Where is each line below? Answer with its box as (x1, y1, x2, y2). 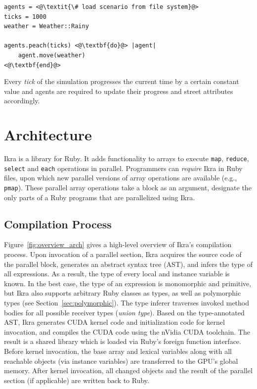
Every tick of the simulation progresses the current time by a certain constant (4, 76, 239, 86)
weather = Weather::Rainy (4, 23, 89, 30)
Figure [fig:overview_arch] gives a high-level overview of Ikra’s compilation (4, 239, 232, 250)
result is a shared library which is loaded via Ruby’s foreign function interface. (4, 336, 241, 346)
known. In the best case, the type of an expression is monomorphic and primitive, (4, 278, 252, 288)
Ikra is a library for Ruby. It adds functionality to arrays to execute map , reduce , (4, 153, 249, 164)
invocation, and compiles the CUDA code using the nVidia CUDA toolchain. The (4, 326, 250, 337)
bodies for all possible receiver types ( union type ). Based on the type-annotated (4, 307, 245, 317)
